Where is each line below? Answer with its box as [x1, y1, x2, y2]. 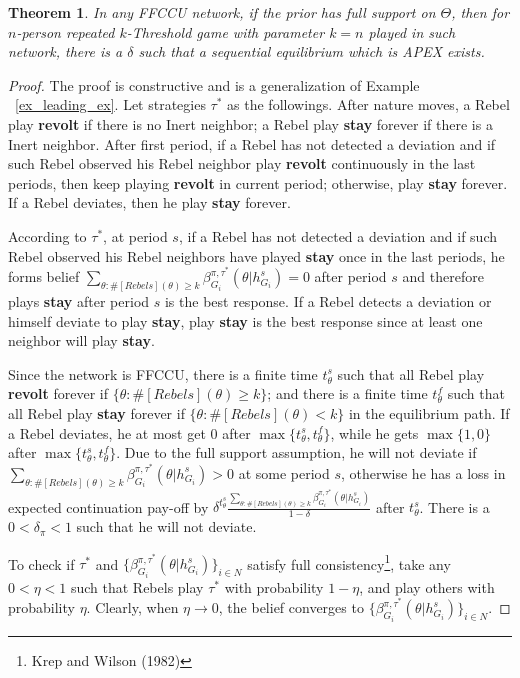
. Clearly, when [86, 597, 179, 618]
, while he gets [330, 422, 419, 443]
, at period [103, 225, 168, 246]
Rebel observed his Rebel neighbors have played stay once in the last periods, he [8, 245, 505, 266]
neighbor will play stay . [8, 330, 155, 351]
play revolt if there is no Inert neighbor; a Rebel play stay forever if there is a [8, 113, 493, 134]
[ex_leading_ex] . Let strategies [15, 94, 206, 115]
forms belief [8, 266, 80, 287]
